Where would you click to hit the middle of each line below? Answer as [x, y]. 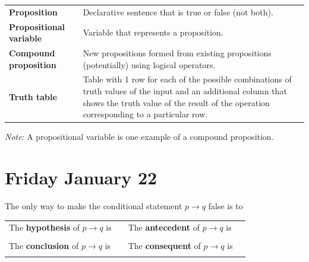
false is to [226, 206]
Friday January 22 [81, 178]
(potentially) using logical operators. [149, 64]
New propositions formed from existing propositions [177, 53]
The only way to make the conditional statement [94, 206]
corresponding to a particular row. [145, 114]
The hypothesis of [44, 227]
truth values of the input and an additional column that [185, 91]
